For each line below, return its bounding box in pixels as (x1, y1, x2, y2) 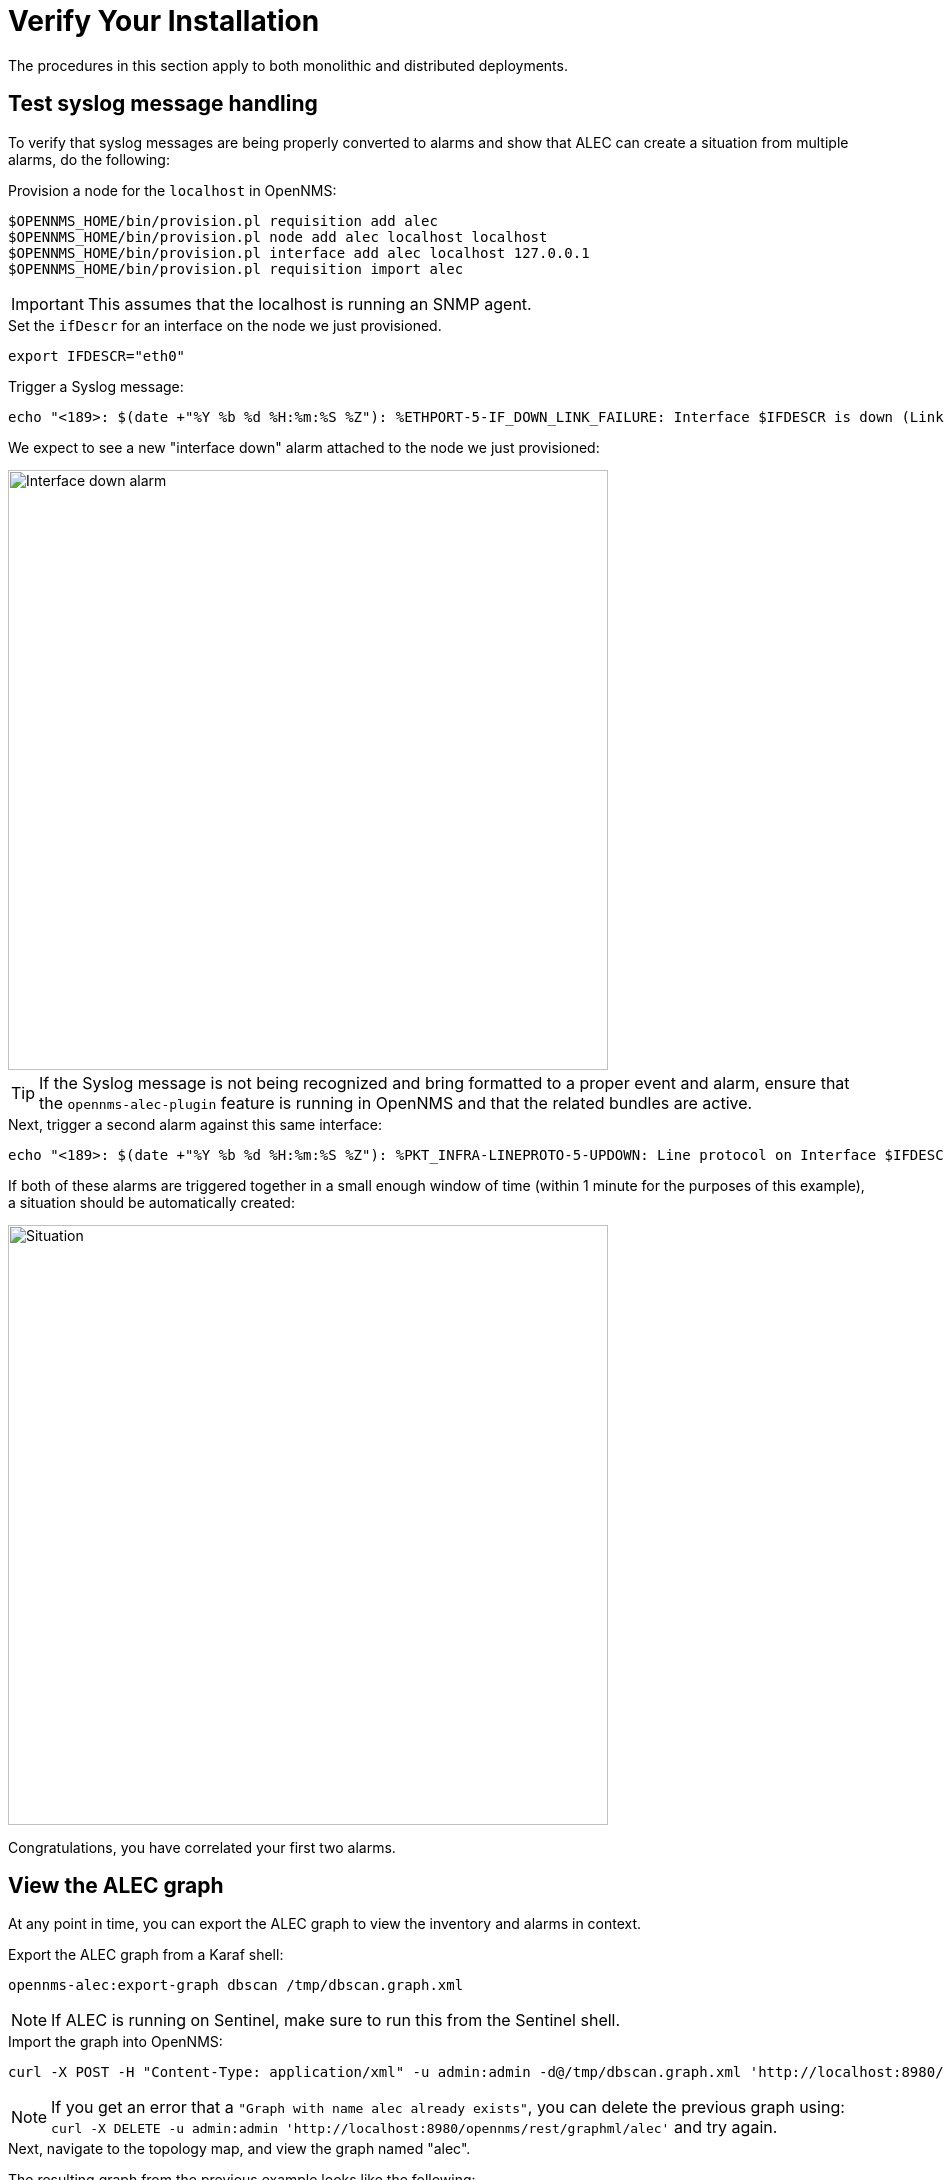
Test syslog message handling (8, 91, 318, 117)
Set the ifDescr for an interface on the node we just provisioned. (8, 316, 442, 334)
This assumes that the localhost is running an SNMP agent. (87, 293, 532, 314)
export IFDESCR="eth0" (8, 347, 186, 364)
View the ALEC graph (8, 1873, 224, 1899)
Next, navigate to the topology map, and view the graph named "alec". (8, 2140, 471, 2158)
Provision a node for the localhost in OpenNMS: (8, 181, 337, 199)
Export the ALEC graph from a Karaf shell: (8, 1946, 284, 1964)
